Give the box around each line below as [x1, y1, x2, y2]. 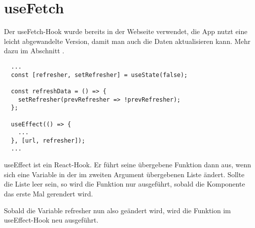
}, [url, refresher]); [11, 137, 85, 144]
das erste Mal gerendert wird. [4, 188, 93, 198]
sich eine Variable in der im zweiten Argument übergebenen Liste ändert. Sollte [4, 169, 245, 179]
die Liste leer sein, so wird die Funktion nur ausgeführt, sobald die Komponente [4, 179, 245, 189]
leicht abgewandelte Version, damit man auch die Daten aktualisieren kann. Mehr [4, 36, 251, 46]
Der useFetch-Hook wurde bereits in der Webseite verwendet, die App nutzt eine [4, 26, 248, 37]
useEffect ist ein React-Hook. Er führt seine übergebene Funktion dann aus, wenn [4, 159, 251, 170]
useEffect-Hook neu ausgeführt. [4, 215, 99, 225]
